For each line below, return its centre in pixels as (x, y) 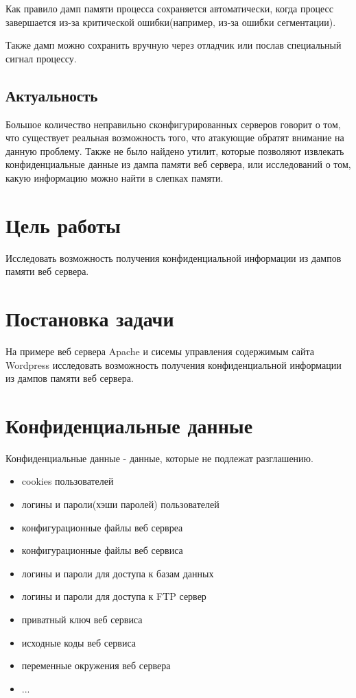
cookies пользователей (68, 481)
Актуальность (52, 95)
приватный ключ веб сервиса (82, 619)
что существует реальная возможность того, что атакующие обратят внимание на (175, 137)
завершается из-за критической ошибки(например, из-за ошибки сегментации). (171, 22)
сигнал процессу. (41, 58)
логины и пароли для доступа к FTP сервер (114, 596)
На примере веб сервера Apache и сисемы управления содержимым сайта (160, 351)
